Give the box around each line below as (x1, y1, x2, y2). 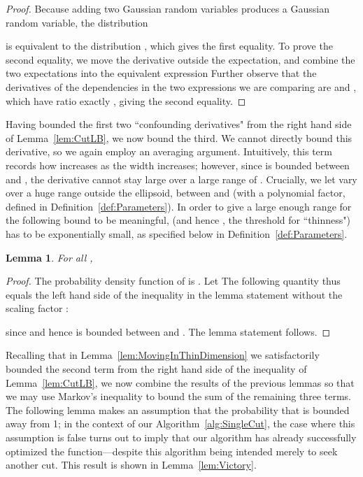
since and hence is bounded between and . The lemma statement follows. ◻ (6, 324, 331, 339)
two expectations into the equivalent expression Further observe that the (6, 66, 317, 80)
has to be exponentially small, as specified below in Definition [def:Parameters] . (6, 226, 348, 241)
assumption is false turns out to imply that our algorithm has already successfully (6, 430, 357, 445)
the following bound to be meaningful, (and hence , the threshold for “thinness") (6, 213, 350, 227)
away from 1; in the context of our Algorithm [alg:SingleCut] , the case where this (6, 416, 355, 431)
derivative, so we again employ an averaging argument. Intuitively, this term (6, 144, 332, 159)
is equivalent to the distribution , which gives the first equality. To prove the (6, 38, 333, 53)
